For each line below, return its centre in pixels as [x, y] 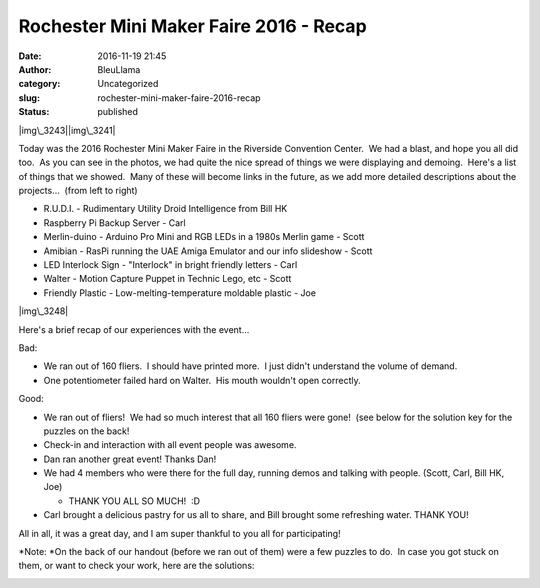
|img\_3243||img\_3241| [67, 130]
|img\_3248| [43, 311]
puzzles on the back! [86, 431]
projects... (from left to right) [78, 191]
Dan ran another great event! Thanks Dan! [130, 459]
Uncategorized [128, 84]
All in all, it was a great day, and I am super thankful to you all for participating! [179, 533]
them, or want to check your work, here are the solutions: [136, 566]
